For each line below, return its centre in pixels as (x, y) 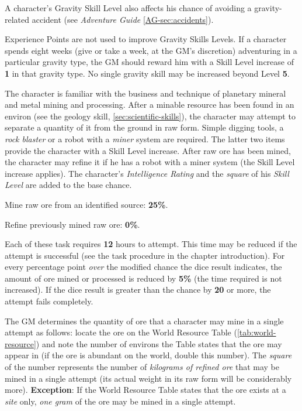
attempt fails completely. (49, 301)
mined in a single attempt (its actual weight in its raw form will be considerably (148, 378)
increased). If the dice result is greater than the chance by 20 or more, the (138, 290)
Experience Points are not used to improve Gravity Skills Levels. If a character (146, 39)
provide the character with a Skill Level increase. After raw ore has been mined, (148, 150)
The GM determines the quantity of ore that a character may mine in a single (144, 321)
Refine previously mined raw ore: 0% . (72, 224)
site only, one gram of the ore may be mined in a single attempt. (120, 401)
